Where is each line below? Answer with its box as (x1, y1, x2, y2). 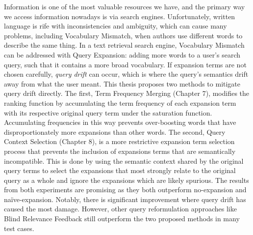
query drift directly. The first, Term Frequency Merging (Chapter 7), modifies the (4, 88, 250, 98)
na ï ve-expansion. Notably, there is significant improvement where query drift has (4, 194, 246, 204)
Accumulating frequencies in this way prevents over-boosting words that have (4, 117, 236, 127)
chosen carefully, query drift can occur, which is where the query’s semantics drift (4, 69, 249, 79)
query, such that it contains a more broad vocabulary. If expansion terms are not (4, 59, 247, 69)
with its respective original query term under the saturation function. (4, 107, 212, 117)
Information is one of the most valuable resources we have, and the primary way (4, 1, 245, 11)
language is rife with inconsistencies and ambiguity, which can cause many (4, 21, 227, 31)
